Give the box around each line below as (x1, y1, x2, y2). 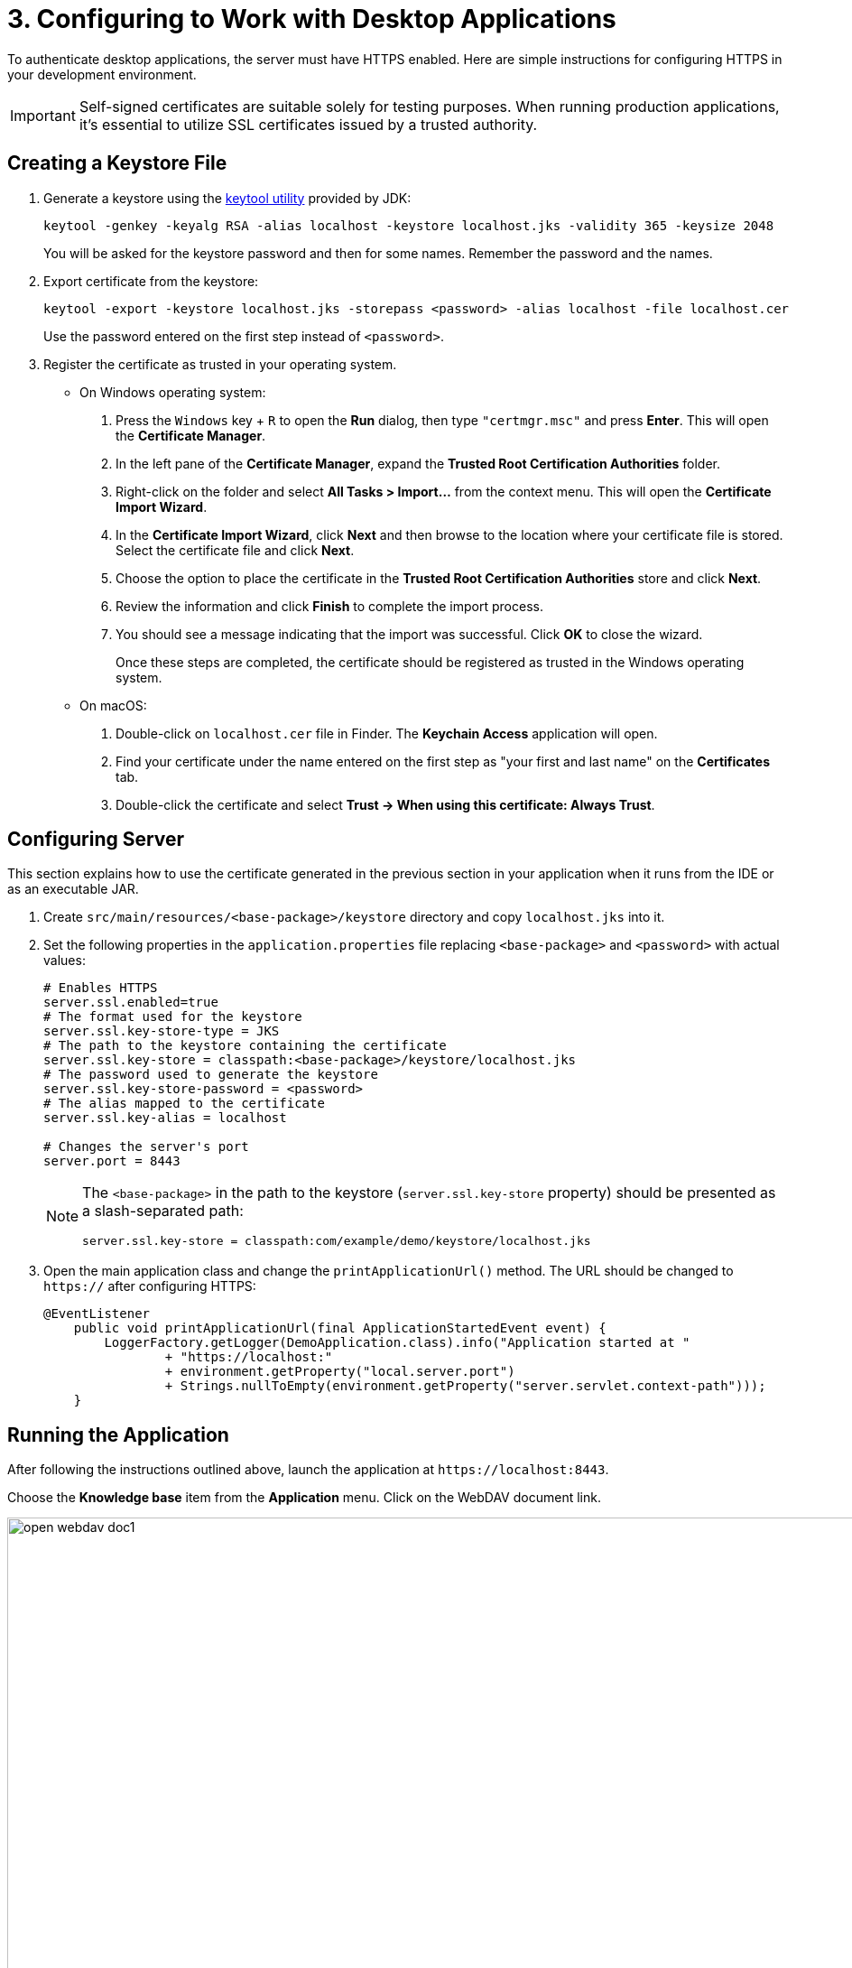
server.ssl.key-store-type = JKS (43, 1024, 280, 1039)
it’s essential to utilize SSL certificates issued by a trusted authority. (79, 115, 538, 134)
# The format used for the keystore (43, 1009, 302, 1025)
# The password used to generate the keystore (43, 1067, 378, 1082)
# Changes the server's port (43, 1139, 249, 1155)
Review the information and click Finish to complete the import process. (116, 598, 543, 614)
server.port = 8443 (43, 1154, 181, 1169)
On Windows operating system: (79, 384, 266, 400)
